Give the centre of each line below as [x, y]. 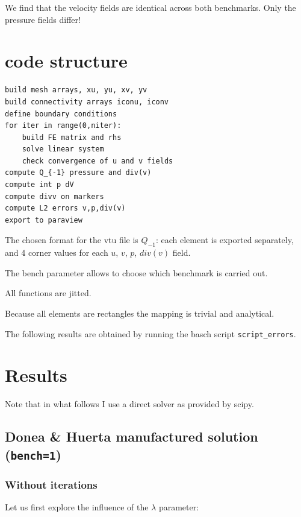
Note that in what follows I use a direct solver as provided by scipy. [129, 404]
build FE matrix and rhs [72, 137]
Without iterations [51, 484]
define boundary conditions [61, 114]
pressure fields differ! [43, 19]
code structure [66, 61]
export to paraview [44, 220]
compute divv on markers [54, 196]
